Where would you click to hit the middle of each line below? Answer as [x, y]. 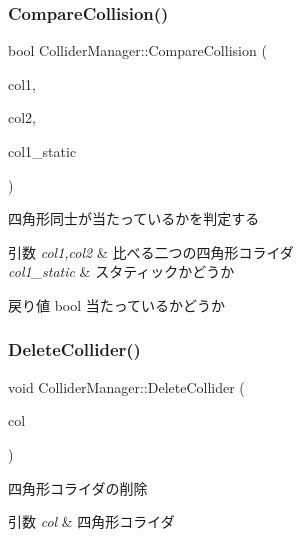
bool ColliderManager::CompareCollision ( [137, 50]
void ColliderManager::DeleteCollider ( [126, 386]
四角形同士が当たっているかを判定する [134, 218]
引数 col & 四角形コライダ [91, 521]
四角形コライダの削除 [78, 487]
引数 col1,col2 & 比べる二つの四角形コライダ [151, 251]
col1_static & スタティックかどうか [121, 271]
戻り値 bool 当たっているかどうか [117, 304]
